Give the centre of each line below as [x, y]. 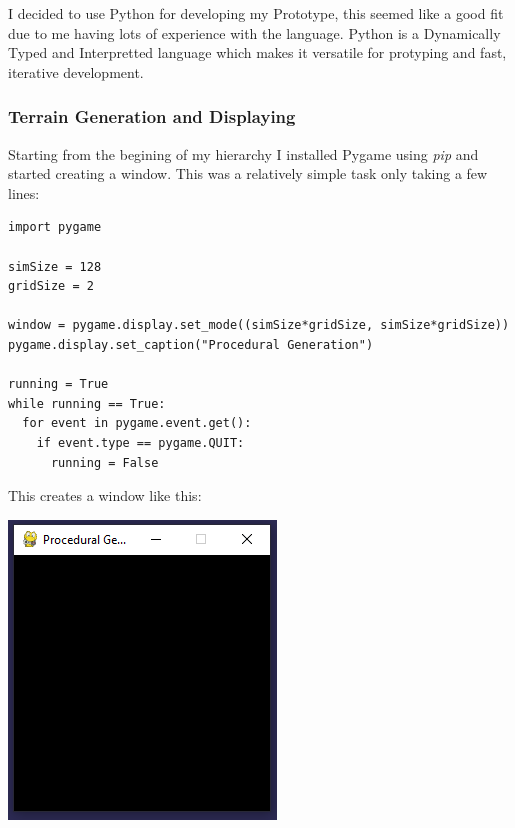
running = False [104, 462]
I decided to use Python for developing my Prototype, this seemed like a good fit [256, 13]
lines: [24, 192]
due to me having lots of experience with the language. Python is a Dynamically [254, 32]
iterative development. [76, 71]
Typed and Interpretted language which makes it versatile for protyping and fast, [257, 52]
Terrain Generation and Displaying [152, 116]
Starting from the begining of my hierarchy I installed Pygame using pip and [243, 153]
